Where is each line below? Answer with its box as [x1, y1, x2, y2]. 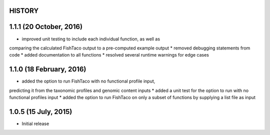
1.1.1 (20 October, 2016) [9, 22, 82, 31]
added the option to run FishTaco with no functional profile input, [21, 78, 155, 84]
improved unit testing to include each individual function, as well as [21, 35, 160, 42]
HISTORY [9, 6, 39, 15]
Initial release [21, 120, 49, 126]
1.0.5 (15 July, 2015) [9, 107, 72, 116]
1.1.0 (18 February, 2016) [9, 65, 86, 73]
